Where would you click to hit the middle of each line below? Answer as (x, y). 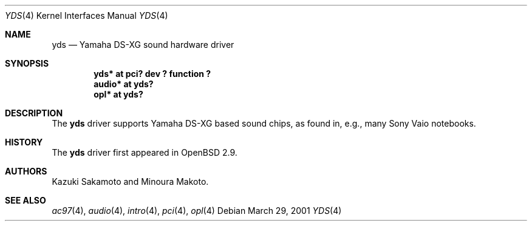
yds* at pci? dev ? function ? (152, 74)
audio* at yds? (124, 84)
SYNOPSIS (27, 63)
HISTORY (24, 142)
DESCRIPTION (34, 113)
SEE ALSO (26, 200)
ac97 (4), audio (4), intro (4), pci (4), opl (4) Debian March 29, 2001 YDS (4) (197, 211)
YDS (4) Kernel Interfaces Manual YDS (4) (87, 15)
